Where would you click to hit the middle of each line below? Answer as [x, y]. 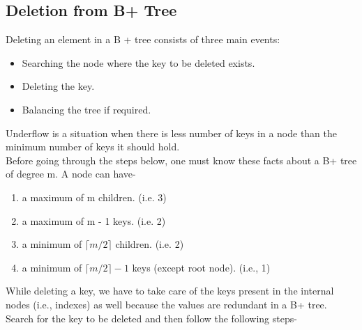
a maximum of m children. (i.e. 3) [94, 197]
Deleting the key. [58, 86]
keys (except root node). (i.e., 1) [201, 267]
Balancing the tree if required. [86, 109]
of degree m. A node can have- [71, 174]
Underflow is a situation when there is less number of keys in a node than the [172, 133]
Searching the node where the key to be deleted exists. [138, 62]
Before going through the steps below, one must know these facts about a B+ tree [181, 160]
